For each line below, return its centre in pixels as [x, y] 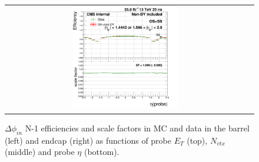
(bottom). [102, 152]
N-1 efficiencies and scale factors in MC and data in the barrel [137, 128]
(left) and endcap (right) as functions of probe [88, 140]
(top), [197, 140]
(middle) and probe [40, 152]
